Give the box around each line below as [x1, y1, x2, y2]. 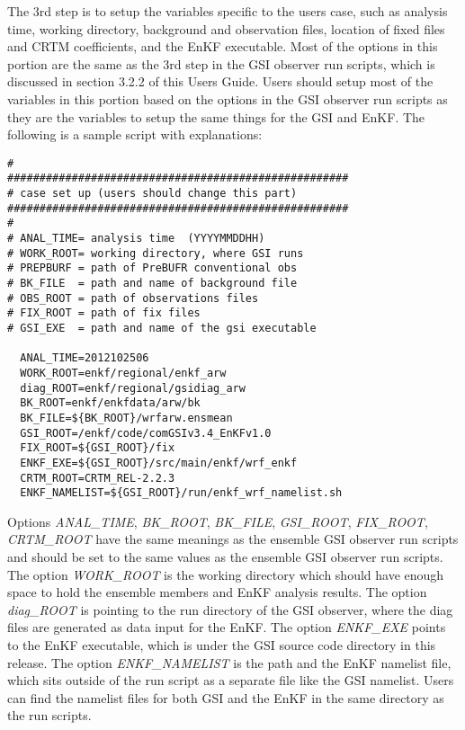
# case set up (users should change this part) [7, 187, 298, 200]
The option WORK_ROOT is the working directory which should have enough [7, 565, 444, 583]
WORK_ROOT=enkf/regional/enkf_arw [20, 366, 227, 379]
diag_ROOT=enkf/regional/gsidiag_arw [20, 381, 246, 395]
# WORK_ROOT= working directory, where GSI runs [7, 246, 304, 260]
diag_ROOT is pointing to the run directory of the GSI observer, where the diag [7, 600, 453, 619]
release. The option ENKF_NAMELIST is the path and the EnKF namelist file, [7, 653, 452, 672]
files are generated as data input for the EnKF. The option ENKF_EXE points [7, 618, 446, 637]
